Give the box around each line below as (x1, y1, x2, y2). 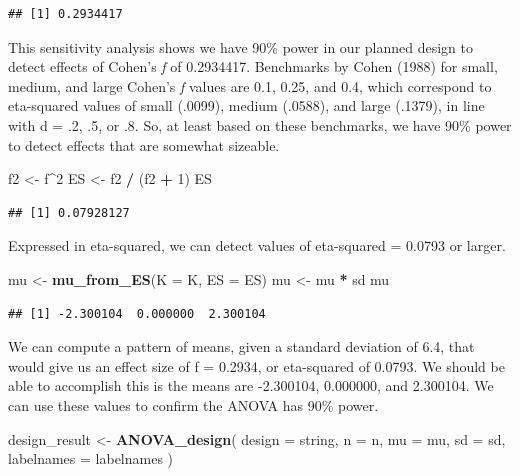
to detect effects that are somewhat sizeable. (8, 134, 280, 155)
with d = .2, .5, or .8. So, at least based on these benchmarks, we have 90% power (8, 114, 512, 135)
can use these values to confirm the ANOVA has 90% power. (8, 394, 379, 415)
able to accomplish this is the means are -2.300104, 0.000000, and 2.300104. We (8, 375, 494, 396)
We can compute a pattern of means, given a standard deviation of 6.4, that (8, 336, 475, 357)
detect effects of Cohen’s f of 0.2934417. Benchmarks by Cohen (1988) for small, (8, 56, 498, 77)
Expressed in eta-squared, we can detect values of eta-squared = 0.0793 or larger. (8, 235, 506, 256)
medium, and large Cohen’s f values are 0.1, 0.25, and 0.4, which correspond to (8, 75, 492, 96)
